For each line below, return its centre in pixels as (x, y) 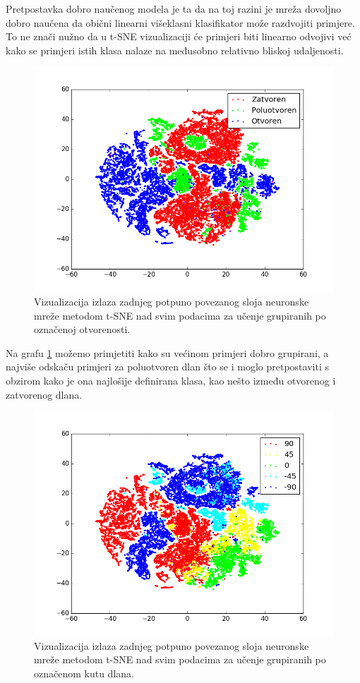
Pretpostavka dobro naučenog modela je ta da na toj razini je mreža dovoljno (174, 8)
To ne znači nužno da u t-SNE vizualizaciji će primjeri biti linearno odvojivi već (179, 36)
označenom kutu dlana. (84, 673)
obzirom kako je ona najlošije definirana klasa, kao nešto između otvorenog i (171, 380)
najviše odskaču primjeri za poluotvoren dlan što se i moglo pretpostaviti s (167, 367)
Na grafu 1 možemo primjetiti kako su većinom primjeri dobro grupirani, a (167, 352)
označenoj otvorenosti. (82, 329)
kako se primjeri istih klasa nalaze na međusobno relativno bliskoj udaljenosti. (175, 50)
